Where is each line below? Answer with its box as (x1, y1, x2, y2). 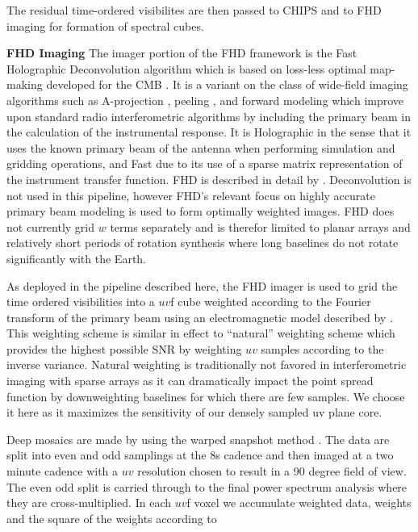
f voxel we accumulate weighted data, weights (186, 494, 412, 511)
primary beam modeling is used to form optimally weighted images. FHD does (6, 203, 395, 220)
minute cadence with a (6, 463, 119, 480)
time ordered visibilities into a (6, 293, 155, 310)
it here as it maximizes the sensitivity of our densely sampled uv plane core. (6, 404, 382, 421)
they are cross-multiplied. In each (6, 494, 171, 511)
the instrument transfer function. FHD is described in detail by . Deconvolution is (6, 170, 412, 187)
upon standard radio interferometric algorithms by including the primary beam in (6, 107, 412, 124)
